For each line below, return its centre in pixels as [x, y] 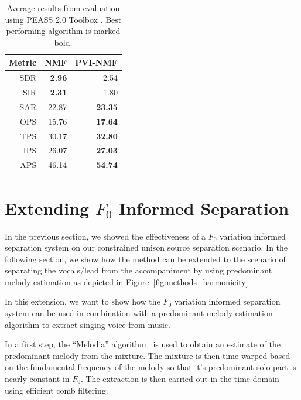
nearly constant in [37, 379]
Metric [23, 62]
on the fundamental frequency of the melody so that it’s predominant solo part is [150, 367]
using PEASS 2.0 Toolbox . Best [63, 19]
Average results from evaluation [63, 8]
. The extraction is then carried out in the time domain [180, 379]
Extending [47, 208]
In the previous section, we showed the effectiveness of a [105, 236]
